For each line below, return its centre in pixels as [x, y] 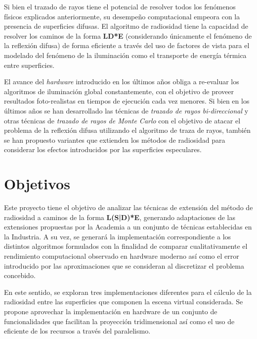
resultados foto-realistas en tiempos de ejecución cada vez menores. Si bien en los [127, 101]
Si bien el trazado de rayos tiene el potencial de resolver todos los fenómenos [120, 6]
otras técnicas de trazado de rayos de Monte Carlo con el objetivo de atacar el [122, 120]
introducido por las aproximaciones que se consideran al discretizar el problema [124, 265]
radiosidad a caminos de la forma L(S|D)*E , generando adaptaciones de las [120, 217]
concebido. [20, 275]
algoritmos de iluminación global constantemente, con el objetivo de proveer [119, 91]
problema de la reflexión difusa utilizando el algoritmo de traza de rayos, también [127, 130]
